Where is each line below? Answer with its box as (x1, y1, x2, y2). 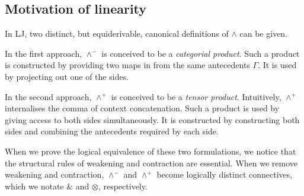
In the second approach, (5, 90, 92, 102)
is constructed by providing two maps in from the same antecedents (5, 59, 250, 71)
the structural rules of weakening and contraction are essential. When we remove (5, 156, 298, 169)
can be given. (239, 27, 288, 40)
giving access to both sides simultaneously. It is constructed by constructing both (5, 113, 300, 126)
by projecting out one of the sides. (5, 70, 129, 82)
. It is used (258, 59, 297, 71)
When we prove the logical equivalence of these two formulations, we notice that (5, 144, 296, 157)
